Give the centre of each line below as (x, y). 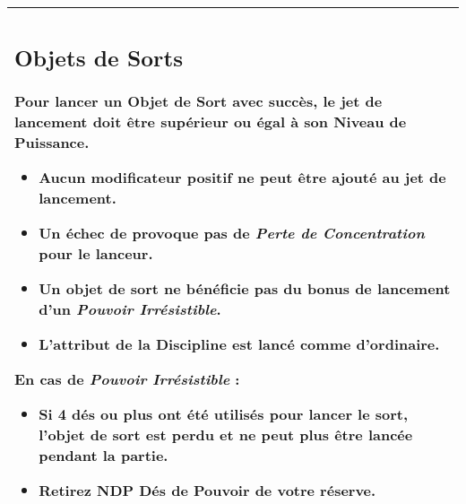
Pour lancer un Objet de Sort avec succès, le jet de (198, 100)
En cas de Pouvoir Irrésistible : (127, 378)
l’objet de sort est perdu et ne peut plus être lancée (226, 434)
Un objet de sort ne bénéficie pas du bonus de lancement (245, 288)
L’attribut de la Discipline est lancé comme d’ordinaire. (239, 343)
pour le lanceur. (96, 253)
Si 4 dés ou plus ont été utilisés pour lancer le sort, (224, 413)
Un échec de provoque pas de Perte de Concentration (232, 232)
